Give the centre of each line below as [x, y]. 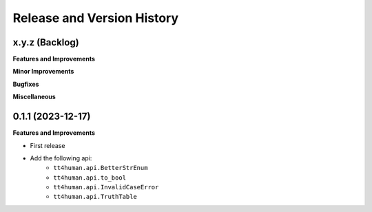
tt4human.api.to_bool [90, 178]
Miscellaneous [34, 97]
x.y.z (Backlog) [46, 42]
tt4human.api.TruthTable [95, 197]
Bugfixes [26, 84]
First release [48, 145]
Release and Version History [96, 18]
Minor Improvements [43, 72]
